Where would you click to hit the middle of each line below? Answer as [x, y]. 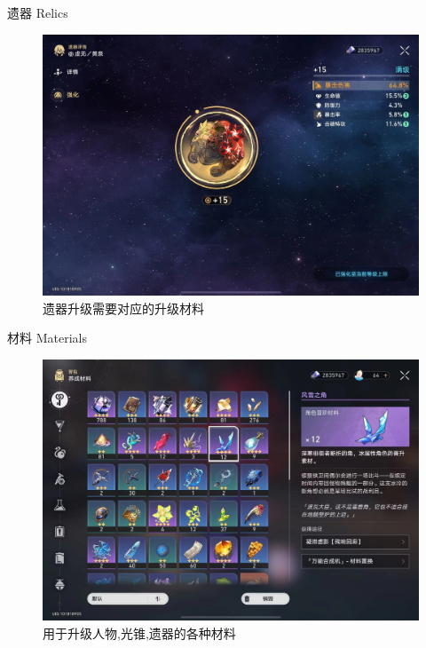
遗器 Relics [38, 12]
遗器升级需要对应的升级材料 [123, 308]
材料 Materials [47, 338]
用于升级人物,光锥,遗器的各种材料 [139, 632]
